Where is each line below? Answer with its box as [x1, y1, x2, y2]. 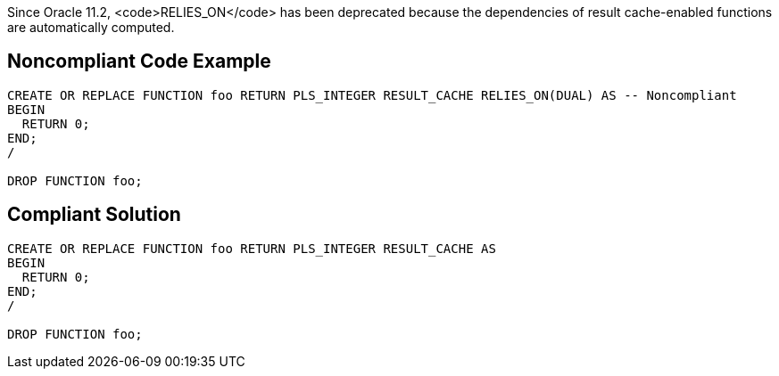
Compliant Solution [7, 203, 181, 226]
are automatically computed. [7, 20, 175, 35]
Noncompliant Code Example [7, 50, 271, 73]
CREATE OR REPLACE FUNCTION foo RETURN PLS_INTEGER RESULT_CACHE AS [7, 241, 496, 256]
